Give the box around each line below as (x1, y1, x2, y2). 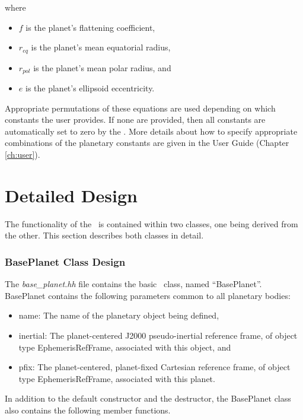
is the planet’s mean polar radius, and (33, 61, 171, 74)
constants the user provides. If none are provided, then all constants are (5, 113, 266, 126)
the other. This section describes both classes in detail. (5, 229, 204, 241)
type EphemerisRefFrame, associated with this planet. (18, 372, 215, 384)
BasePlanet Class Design (5, 254, 126, 269)
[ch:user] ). (5, 148, 40, 161)
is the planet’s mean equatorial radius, (31, 41, 171, 53)
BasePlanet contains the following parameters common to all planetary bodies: (5, 289, 291, 301)
